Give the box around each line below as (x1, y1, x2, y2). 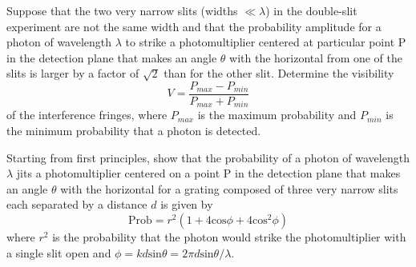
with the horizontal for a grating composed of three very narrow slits (60, 180, 398, 197)
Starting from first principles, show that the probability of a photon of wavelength (6, 149, 410, 165)
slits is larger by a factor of (6, 65, 139, 82)
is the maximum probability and (197, 106, 357, 123)
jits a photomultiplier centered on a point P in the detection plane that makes (16, 165, 401, 181)
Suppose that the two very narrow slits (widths (6, 2, 238, 18)
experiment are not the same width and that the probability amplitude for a (6, 18, 382, 34)
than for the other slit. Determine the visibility (164, 65, 394, 82)
